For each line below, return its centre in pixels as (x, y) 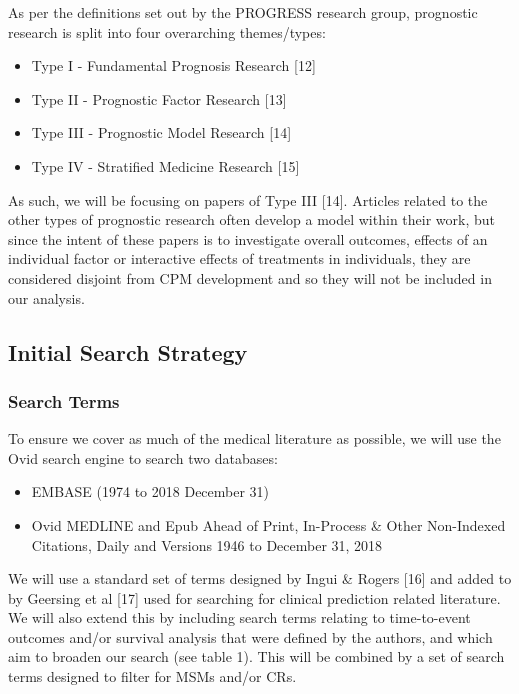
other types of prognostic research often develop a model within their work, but (251, 219)
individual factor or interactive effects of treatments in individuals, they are (239, 258)
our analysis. (46, 297)
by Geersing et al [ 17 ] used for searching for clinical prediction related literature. (254, 597)
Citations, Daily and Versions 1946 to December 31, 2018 (207, 544)
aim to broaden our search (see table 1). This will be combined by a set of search (256, 656)
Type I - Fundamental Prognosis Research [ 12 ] (173, 65)
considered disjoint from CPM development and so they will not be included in (250, 277)
